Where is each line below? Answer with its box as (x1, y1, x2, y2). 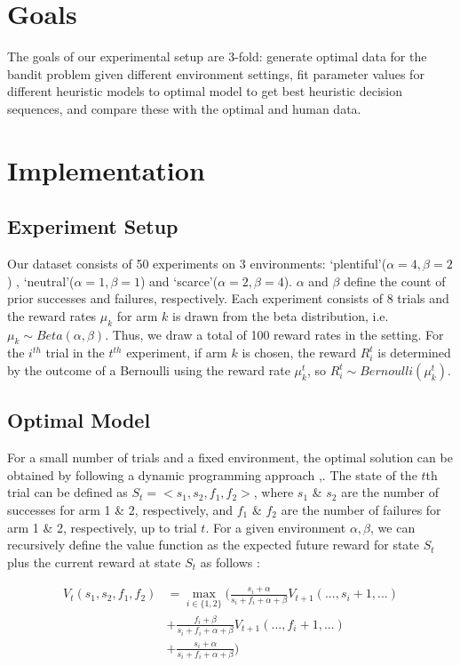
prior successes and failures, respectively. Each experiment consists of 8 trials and (7, 289, 449, 308)
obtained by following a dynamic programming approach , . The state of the (7, 465, 417, 484)
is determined (377, 343, 451, 362)
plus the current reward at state (7, 552, 181, 571)
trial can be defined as (7, 483, 128, 502)
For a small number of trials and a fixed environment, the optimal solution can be (7, 448, 453, 467)
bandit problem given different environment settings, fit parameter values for (7, 64, 424, 83)
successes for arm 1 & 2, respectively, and (7, 501, 234, 519)
